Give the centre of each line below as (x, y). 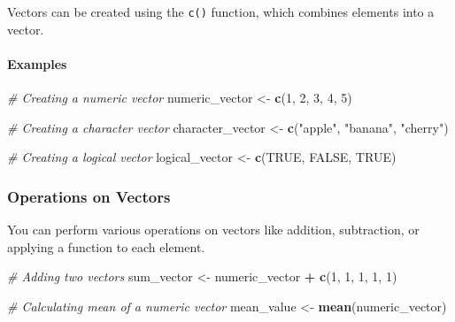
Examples (37, 63)
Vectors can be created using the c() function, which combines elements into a (221, 11)
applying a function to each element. (106, 246)
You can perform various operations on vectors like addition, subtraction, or (213, 230)
